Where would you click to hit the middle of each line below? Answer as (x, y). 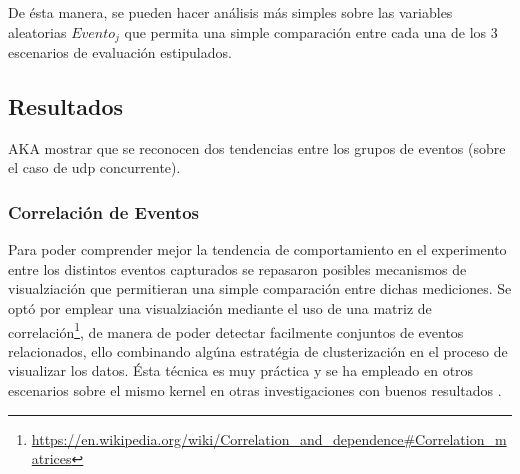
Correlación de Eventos (104, 211)
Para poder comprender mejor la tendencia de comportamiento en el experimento (257, 249)
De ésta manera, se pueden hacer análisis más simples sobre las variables (230, 12)
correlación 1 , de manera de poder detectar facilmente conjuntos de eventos (236, 330)
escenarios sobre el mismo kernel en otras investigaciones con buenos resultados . (255, 390)
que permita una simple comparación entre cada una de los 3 (311, 31)
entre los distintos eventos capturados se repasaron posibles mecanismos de (237, 268)
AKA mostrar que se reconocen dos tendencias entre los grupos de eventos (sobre (257, 147)
